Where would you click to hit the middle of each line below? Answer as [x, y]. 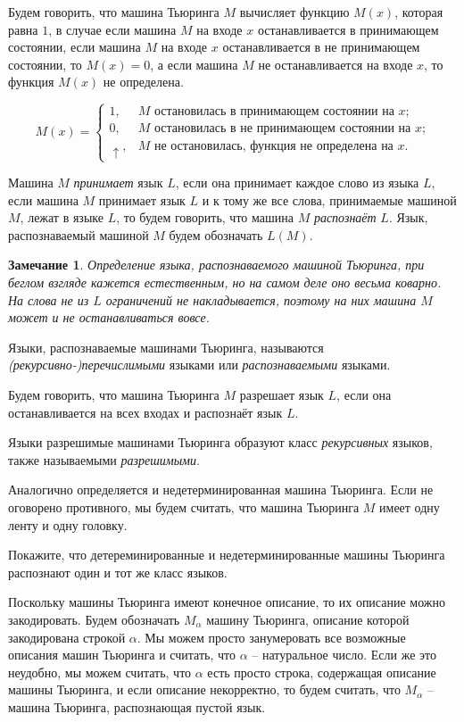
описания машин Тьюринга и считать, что [122, 655]
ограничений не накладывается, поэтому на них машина [261, 299]
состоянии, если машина [75, 47]
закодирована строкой [67, 637]
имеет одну [410, 506]
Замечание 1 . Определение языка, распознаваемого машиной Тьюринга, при [216, 265]
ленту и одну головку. [68, 524]
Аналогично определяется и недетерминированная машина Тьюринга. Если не [221, 490]
